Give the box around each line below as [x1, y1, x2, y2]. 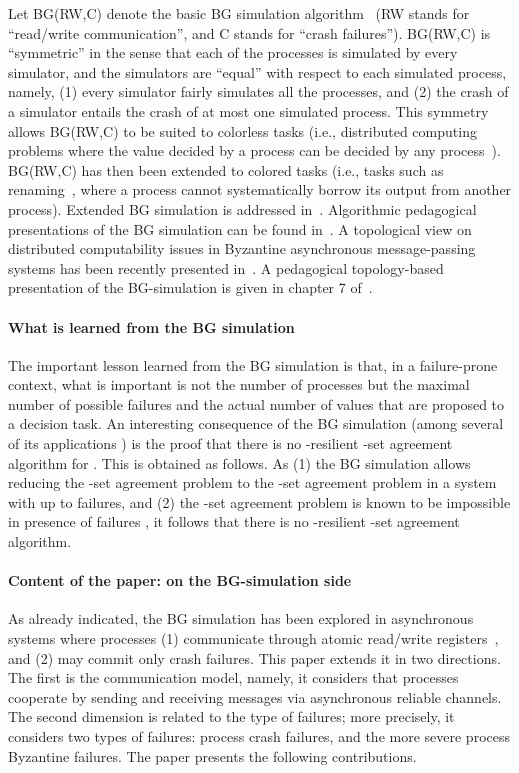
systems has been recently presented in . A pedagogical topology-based [8, 257, 444, 278]
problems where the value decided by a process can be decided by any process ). [8, 140, 501, 161]
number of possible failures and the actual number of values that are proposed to [8, 393, 505, 414]
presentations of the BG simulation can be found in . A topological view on [8, 218, 472, 239]
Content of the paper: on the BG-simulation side [8, 570, 352, 591]
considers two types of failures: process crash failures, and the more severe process [8, 726, 510, 746]
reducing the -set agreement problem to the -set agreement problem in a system [8, 472, 497, 493]
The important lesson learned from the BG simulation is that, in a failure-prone [8, 354, 498, 375]
